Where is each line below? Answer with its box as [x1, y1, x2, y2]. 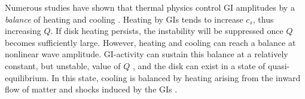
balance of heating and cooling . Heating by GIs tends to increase [5, 13, 243, 25]
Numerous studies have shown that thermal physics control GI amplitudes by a [5, 1, 295, 13]
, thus [252, 13, 274, 25]
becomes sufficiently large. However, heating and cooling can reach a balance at [5, 36, 296, 48]
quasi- [268, 59, 290, 72]
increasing [5, 24, 41, 37]
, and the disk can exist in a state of [132, 59, 266, 72]
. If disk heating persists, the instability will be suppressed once [50, 24, 283, 37]
